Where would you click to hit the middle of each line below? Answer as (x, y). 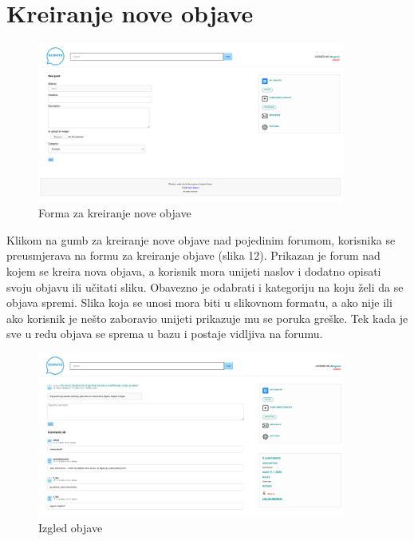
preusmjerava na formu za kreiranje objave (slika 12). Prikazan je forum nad (193, 255)
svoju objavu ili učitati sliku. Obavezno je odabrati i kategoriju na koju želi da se (205, 286)
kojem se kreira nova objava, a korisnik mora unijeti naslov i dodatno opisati (194, 271)
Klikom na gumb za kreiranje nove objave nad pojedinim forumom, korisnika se (201, 239)
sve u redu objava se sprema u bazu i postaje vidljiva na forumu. (165, 334)
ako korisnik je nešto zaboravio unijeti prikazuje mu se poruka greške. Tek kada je (207, 318)
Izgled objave (71, 527)
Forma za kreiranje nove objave (115, 213)
